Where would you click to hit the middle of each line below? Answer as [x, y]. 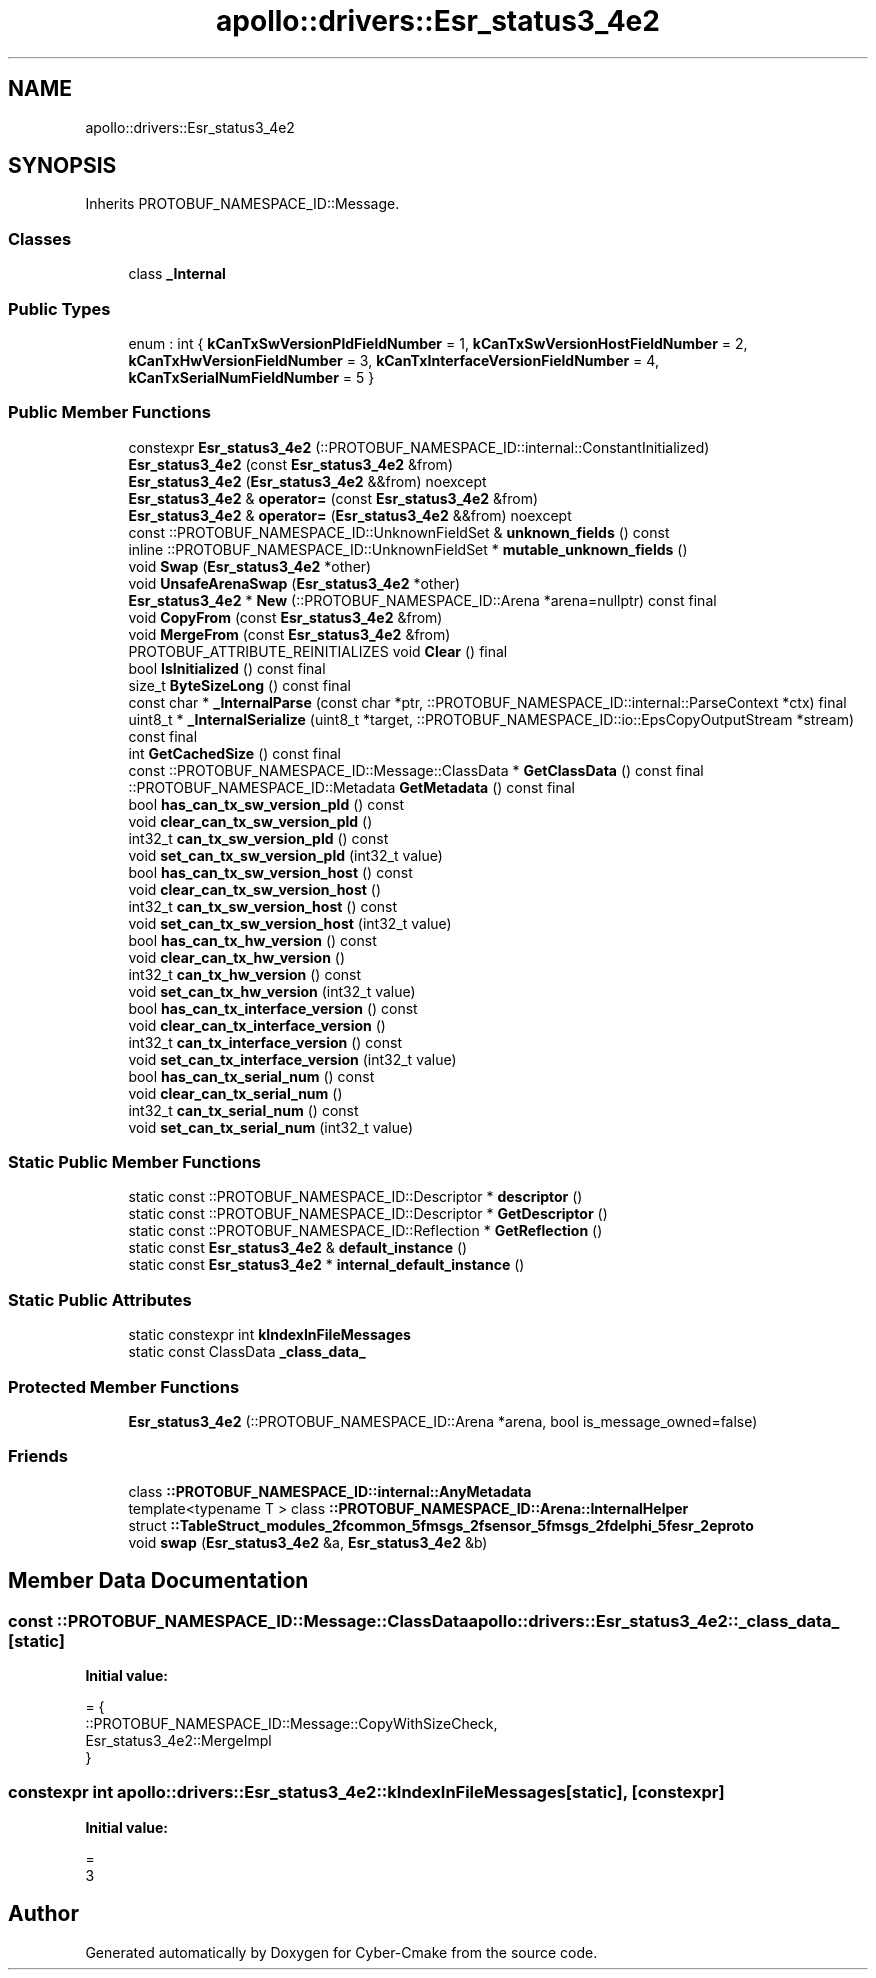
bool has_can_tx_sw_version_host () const [270, 872]
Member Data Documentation [158, 1581]
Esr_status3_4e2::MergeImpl [178, 1740]
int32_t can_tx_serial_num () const [243, 1110]
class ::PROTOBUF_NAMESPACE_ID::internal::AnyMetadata [330, 1491]
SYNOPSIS [62, 166]
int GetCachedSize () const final [234, 753]
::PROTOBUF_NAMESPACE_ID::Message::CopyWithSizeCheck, [291, 1723]
